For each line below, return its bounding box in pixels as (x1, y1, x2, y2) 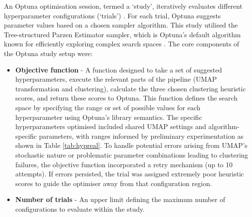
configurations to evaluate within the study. (15, 203, 145, 214)
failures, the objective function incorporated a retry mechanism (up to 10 (15, 159, 233, 169)
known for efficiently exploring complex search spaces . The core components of (4, 39, 239, 49)
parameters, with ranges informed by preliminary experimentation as (39, 130, 244, 141)
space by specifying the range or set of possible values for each (15, 102, 201, 112)
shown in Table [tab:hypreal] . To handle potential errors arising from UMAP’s (15, 140, 248, 150)
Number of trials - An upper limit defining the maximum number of (15, 194, 225, 204)
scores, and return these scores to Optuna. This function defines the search (15, 93, 237, 103)
